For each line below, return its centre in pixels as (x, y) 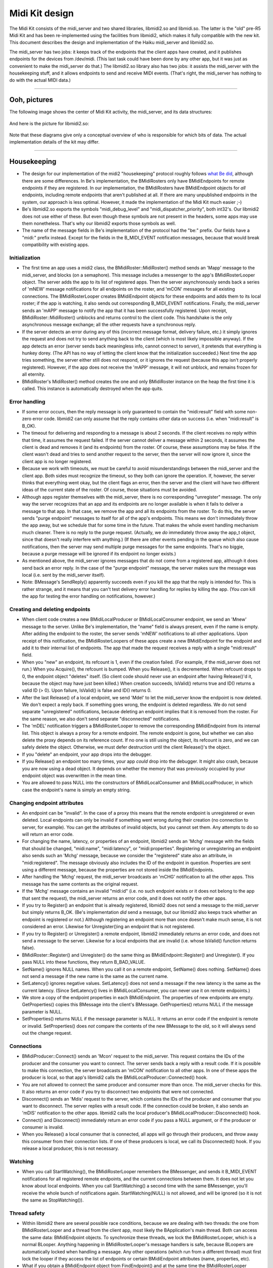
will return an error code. (48, 834)
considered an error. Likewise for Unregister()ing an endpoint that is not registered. (108, 927)
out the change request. (47, 1033)
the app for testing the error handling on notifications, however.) (89, 596)
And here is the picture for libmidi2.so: (49, 123)
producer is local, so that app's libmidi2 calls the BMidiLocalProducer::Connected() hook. (115, 1077)
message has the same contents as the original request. (80, 884)
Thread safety (27, 1213)
